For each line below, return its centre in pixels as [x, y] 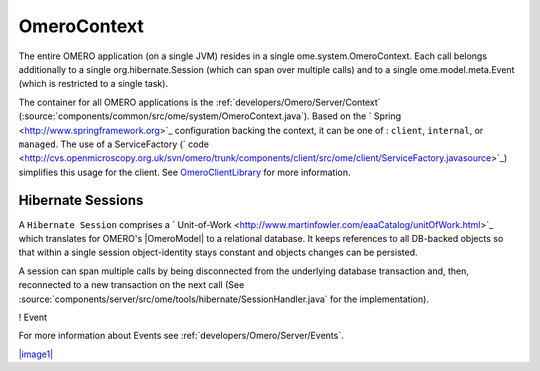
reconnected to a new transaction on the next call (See [131, 285]
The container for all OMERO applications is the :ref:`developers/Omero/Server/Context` [199, 102]
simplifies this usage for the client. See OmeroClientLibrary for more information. [184, 172]
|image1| [36, 354]
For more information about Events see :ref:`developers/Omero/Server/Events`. [181, 336]
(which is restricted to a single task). [93, 84]
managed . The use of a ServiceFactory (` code [114, 144]
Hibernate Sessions [81, 200]
